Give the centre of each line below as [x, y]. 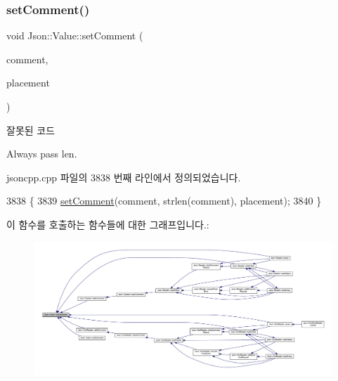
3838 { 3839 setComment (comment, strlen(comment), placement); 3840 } [164, 201]
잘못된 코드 [31, 130]
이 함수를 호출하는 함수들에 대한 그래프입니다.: [108, 224]
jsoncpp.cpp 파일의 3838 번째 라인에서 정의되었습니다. [124, 177]
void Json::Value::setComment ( [75, 35]
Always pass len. [42, 154]
